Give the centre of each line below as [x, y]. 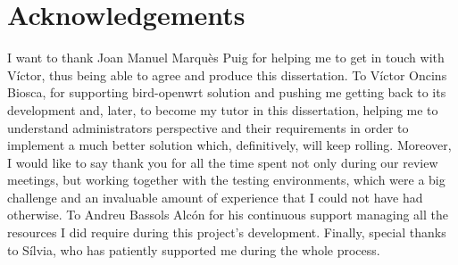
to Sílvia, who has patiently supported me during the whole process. [194, 249]
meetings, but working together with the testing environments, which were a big [226, 180]
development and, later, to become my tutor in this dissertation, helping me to [223, 109]
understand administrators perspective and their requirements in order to [208, 127]
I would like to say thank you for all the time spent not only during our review [223, 162]
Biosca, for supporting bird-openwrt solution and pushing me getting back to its [227, 92]
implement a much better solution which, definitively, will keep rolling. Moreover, [229, 145]
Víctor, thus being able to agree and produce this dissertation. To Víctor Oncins [227, 75]
